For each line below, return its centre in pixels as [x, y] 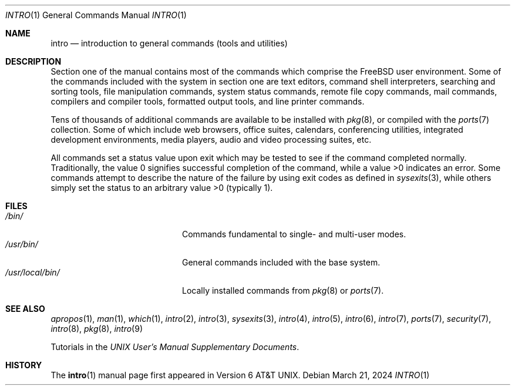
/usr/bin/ [22, 244]
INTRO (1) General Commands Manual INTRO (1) [96, 15]
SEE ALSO [25, 309]
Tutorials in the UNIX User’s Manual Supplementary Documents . [175, 347]
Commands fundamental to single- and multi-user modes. [294, 234]
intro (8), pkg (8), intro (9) [97, 329]
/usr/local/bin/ [33, 272]
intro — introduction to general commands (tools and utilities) [169, 43]
